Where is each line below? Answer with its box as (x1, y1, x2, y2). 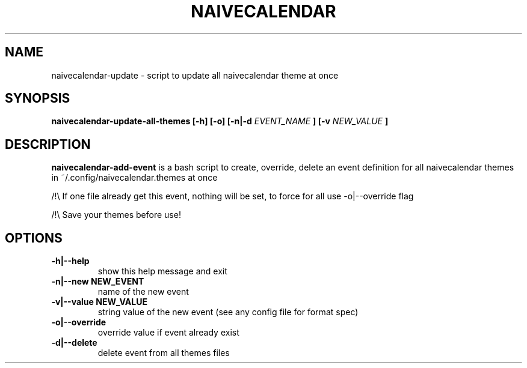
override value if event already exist (97, 327, 239, 338)
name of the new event (97, 286, 189, 297)
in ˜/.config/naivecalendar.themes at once (51, 172, 218, 183)
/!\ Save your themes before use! (51, 210, 181, 220)
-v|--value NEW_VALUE (51, 297, 147, 307)
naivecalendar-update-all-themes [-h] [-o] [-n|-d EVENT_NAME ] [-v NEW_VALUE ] (51, 116, 389, 127)
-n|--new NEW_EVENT (51, 276, 144, 287)
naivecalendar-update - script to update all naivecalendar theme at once (51, 70, 339, 80)
